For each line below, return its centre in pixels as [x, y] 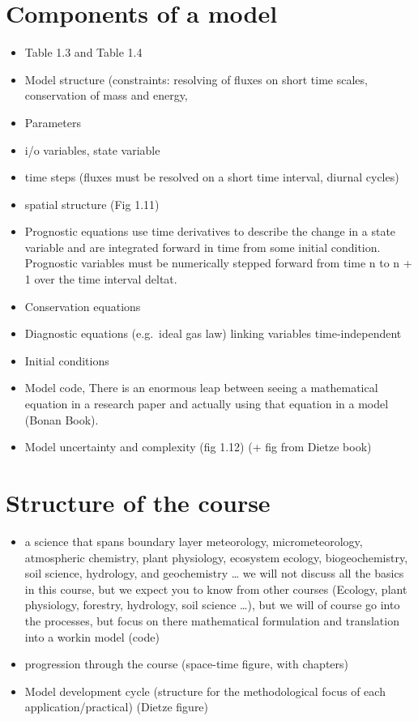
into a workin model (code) [92, 636]
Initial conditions [67, 360]
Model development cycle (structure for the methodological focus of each [205, 691]
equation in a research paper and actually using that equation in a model [207, 404]
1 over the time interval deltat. [101, 279]
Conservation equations [83, 306]
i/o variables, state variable [92, 149]
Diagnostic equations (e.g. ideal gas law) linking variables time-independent [213, 333]
